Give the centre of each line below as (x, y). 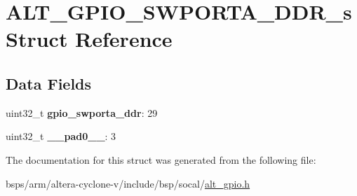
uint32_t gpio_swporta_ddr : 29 (82, 112)
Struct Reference (89, 39)
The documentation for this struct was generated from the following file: (161, 159)
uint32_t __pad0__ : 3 (61, 136)
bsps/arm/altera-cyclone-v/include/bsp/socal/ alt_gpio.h (128, 183)
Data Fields (49, 83)
